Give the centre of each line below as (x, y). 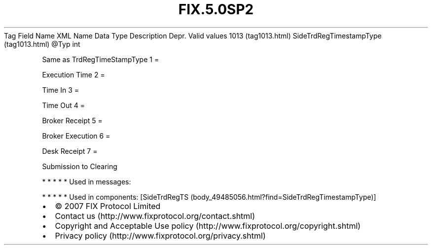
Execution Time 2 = (73, 74)
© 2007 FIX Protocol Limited (108, 206)
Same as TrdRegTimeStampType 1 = (101, 59)
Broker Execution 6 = (76, 136)
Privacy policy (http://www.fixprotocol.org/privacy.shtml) (160, 235)
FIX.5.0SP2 (216, 9)
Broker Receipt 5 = (72, 120)
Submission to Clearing (80, 166)
